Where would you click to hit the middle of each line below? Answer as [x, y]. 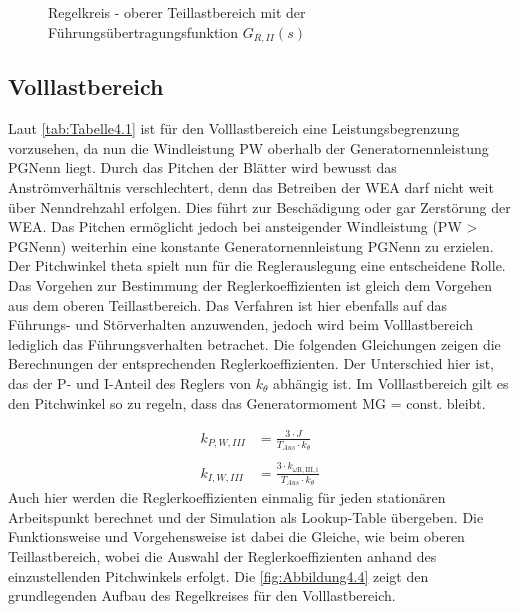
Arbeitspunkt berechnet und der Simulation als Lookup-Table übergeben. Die [246, 516]
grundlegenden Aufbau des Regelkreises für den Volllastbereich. [202, 595]
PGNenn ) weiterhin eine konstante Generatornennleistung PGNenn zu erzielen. [251, 245]
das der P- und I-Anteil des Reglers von [129, 382]
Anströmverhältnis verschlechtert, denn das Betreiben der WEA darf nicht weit [251, 187]
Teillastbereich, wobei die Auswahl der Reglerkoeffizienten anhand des [222, 555]
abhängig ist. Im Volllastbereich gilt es [390, 382]
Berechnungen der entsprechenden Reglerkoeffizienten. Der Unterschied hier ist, [251, 363]
